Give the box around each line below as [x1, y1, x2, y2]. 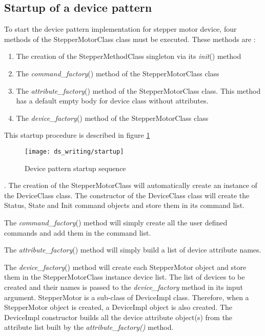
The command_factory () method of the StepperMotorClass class [16, 68, 219, 78]
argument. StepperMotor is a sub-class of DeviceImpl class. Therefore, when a [4, 291, 249, 302]
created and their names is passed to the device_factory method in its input [4, 281, 243, 292]
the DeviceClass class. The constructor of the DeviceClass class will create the [4, 190, 250, 200]
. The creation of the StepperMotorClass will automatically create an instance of [4, 180, 257, 191]
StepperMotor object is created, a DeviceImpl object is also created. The [4, 302, 233, 312]
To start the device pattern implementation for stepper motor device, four [4, 24, 237, 34]
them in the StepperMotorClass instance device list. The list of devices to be [4, 271, 245, 282]
